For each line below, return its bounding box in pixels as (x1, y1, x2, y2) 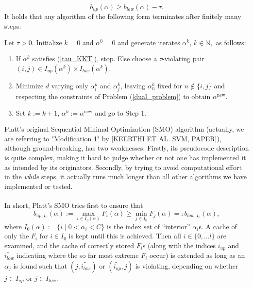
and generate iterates (118, 37, 180, 47)
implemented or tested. (4, 181, 73, 191)
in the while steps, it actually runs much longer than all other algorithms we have (4, 171, 247, 182)
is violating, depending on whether (135, 261, 238, 271)
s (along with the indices (142, 240, 216, 250)
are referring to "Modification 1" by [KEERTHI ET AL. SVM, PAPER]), (4, 133, 221, 143)
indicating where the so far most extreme (16, 250, 139, 260)
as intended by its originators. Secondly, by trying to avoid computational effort (4, 162, 242, 172)
